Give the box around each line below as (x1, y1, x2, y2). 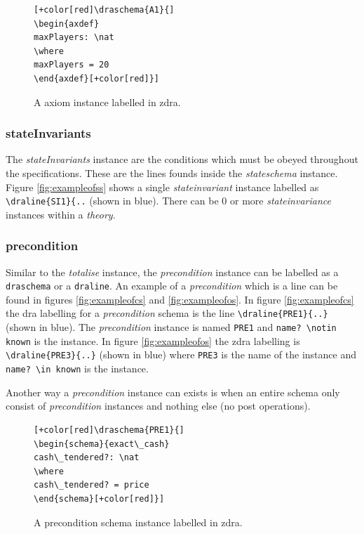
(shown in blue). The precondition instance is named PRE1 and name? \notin (6, 320, 337, 334)
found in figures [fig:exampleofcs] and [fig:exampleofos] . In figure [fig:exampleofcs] (6, 292, 354, 306)
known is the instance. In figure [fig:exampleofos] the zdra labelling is (6, 333, 300, 348)
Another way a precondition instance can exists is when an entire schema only (6, 384, 340, 399)
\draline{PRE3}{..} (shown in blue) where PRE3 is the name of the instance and (6, 347, 356, 362)
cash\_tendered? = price (34, 480, 149, 490)
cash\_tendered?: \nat (34, 452, 140, 463)
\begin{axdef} (34, 18, 100, 29)
